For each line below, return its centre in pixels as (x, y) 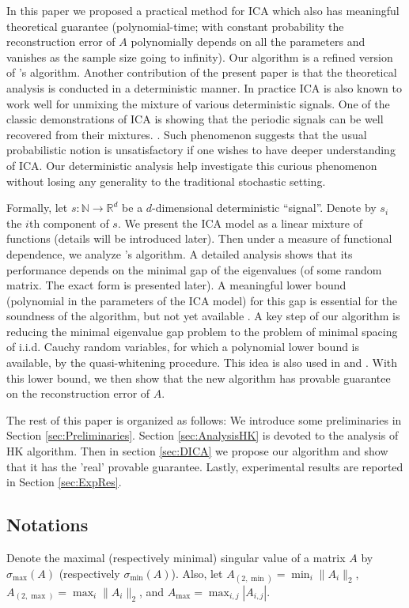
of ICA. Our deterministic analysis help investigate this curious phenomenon (192, 165)
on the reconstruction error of (78, 393)
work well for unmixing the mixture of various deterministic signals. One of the (198, 103)
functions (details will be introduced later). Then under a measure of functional (199, 238)
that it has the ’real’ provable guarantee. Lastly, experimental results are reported (205, 466)
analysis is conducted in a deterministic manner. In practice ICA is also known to (204, 87)
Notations (47, 525)
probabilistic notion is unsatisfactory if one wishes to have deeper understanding (201, 150)
